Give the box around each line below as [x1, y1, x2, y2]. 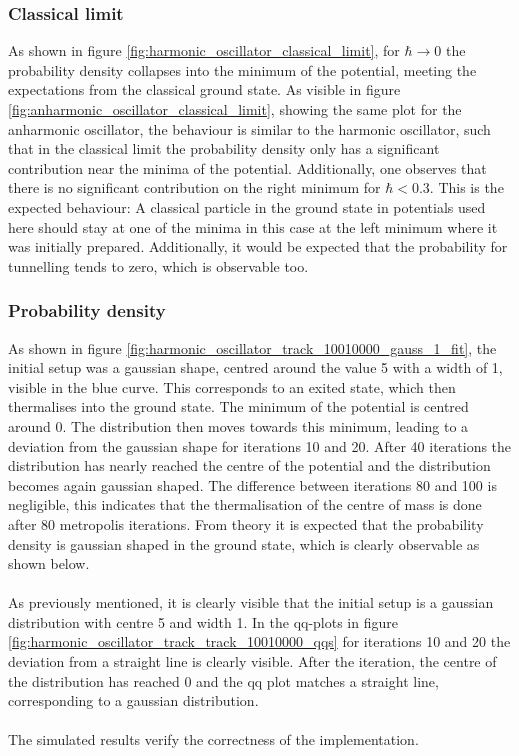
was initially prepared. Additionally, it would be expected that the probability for [8, 236, 508, 257]
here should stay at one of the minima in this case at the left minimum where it [8, 216, 498, 237]
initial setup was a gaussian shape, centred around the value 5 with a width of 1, [8, 357, 503, 378]
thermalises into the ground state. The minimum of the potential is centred [8, 396, 469, 417]
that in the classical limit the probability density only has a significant [8, 138, 440, 159]
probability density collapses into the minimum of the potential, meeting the [8, 59, 477, 80]
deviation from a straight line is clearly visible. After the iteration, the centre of [8, 651, 497, 672]
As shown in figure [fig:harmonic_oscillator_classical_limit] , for [8, 40, 400, 61]
